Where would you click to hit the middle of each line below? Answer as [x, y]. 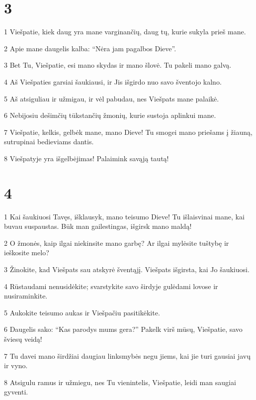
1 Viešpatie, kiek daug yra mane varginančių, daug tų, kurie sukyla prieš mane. [125, 32]
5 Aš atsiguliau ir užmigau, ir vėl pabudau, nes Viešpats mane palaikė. [112, 98]
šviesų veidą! [23, 339]
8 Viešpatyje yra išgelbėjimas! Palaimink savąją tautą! [86, 158]
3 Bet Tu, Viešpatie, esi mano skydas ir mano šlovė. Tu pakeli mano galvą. [118, 65]
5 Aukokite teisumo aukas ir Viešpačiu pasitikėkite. [82, 312]
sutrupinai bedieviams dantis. [49, 142]
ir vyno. [16, 365]
